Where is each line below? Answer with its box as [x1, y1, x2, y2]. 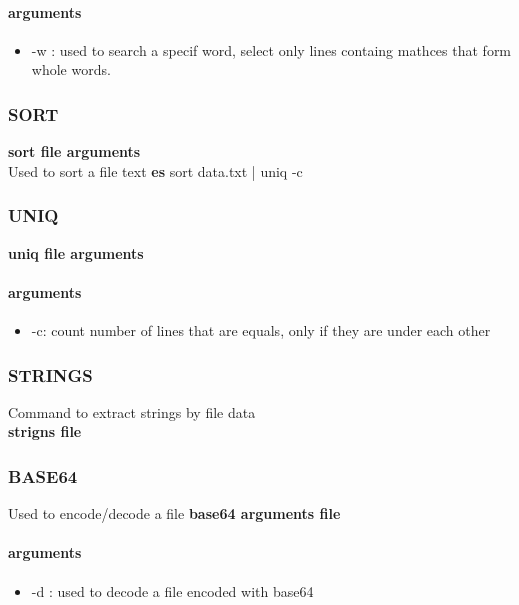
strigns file [8, 421, 82, 442]
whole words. [31, 59, 111, 80]
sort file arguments [8, 141, 141, 162]
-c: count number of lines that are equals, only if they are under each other [31, 320, 491, 340]
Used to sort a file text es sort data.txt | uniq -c [8, 160, 303, 181]
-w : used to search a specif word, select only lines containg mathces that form [31, 39, 512, 60]
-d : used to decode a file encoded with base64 [31, 580, 314, 601]
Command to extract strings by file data [8, 401, 256, 422]
